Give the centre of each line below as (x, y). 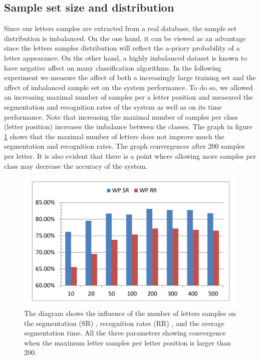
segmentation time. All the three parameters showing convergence (125, 333)
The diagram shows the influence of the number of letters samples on (130, 313)
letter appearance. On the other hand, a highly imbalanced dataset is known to (126, 57)
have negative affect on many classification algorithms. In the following (113, 67)
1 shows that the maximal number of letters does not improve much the (114, 136)
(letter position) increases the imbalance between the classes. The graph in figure (128, 126)
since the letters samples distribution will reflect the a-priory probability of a (122, 48)
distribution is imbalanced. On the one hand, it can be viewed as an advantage (125, 38)
